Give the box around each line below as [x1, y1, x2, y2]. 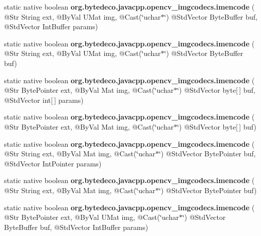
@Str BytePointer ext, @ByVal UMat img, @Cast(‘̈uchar [4, 212, 179, 222]
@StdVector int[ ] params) [4, 94, 84, 105]
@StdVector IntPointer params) [4, 158, 102, 168]
